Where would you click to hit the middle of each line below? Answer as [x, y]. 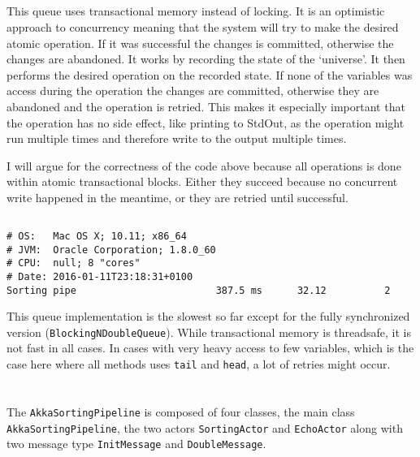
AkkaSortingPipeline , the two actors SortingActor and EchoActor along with [205, 427]
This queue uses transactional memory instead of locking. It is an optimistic [196, 11]
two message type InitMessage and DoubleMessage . [136, 444]
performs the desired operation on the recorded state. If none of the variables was [210, 74]
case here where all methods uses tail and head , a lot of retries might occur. [199, 364]
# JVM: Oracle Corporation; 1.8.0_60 [111, 250]
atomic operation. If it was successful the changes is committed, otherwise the [200, 43]
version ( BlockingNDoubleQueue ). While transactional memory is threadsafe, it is [209, 332]
